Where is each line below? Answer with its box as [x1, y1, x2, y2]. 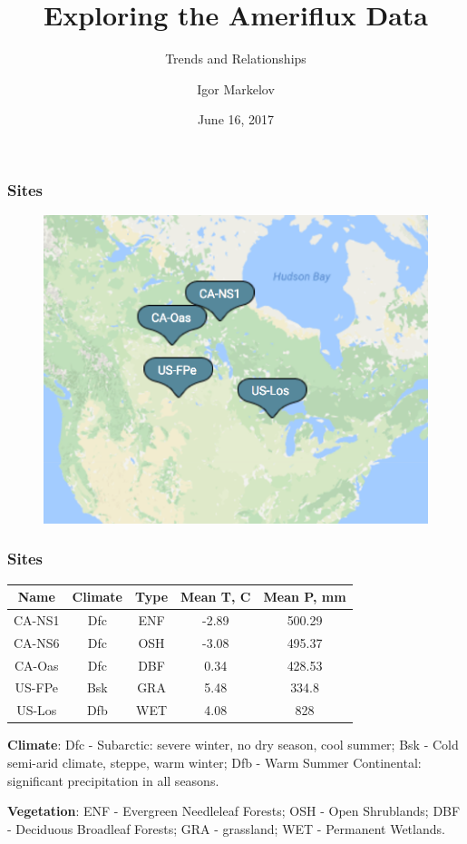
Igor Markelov [197, 79, 275, 98]
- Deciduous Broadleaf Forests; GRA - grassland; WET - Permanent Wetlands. [7, 819, 445, 838]
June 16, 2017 [197, 110, 275, 129]
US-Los [16, 701, 57, 720]
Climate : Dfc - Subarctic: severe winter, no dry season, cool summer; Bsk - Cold [7, 735, 459, 754]
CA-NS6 [14, 633, 60, 652]
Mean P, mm [263, 587, 346, 605]
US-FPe [15, 678, 58, 697]
